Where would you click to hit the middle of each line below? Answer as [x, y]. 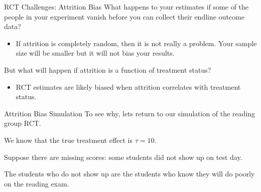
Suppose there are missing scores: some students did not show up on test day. [123, 157]
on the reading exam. [37, 183]
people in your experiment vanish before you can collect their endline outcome [124, 16]
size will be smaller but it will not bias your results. [95, 53]
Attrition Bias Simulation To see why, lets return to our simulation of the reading [130, 113]
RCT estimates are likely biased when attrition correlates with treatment [128, 86]
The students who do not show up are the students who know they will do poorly [129, 174]
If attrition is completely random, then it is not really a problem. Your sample [136, 43]
